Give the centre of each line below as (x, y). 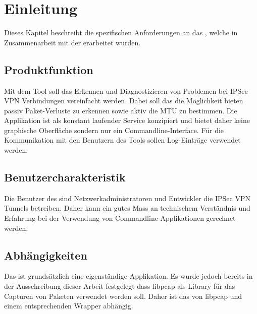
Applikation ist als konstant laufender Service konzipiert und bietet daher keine (127, 120)
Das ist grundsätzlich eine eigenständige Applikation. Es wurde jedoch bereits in (128, 276)
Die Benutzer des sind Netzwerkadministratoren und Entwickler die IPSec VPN (127, 198)
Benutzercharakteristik (65, 177)
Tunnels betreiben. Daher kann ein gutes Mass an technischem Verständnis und (127, 208)
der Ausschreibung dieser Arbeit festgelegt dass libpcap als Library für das (120, 286)
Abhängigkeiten (46, 255)
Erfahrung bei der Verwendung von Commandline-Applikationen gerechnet (120, 218)
